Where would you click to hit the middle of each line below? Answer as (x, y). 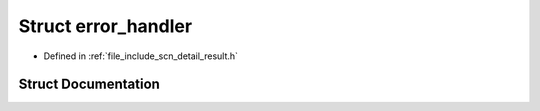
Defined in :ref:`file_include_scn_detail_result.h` (141, 56)
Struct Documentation (89, 84)
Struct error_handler (105, 26)
